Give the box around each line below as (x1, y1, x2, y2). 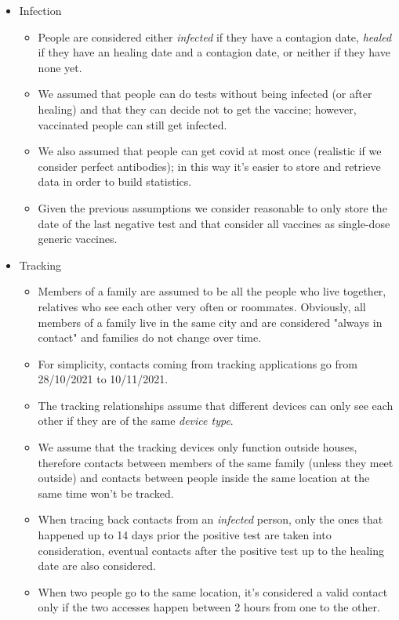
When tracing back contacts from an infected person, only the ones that (38, 511, 383, 528)
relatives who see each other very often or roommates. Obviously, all (38, 298, 366, 314)
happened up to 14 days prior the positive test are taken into (38, 527, 332, 543)
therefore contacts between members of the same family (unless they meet (38, 454, 394, 470)
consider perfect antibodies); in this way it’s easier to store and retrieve (38, 158, 381, 174)
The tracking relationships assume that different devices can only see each (38, 397, 394, 413)
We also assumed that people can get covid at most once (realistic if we (38, 143, 382, 159)
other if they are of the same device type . (38, 412, 234, 429)
